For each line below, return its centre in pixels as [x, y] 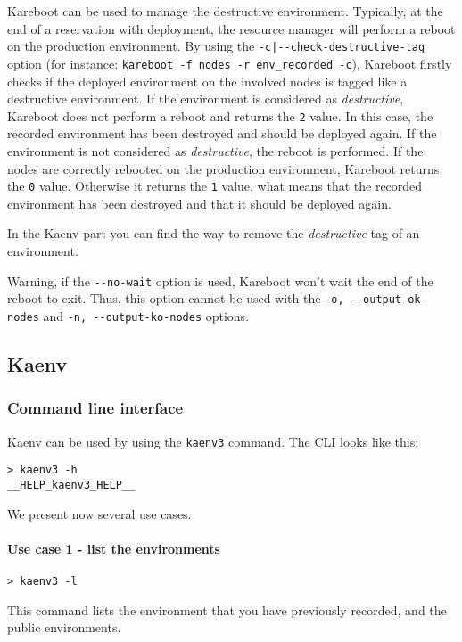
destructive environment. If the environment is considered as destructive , [206, 99]
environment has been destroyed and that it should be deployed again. [199, 203]
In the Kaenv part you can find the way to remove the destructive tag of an [214, 233]
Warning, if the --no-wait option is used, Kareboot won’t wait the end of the [220, 280]
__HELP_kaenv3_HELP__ [71, 485]
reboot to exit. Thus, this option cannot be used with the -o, [176, 298]
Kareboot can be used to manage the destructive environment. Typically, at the [225, 11]
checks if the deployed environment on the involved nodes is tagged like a [207, 81]
